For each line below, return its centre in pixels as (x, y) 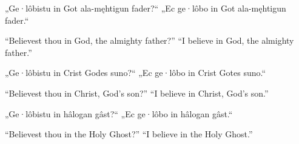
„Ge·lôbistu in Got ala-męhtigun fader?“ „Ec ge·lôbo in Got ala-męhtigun (146, 8)
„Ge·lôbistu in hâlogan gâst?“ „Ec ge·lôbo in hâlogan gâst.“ (119, 113)
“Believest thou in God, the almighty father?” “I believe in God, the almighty (149, 40)
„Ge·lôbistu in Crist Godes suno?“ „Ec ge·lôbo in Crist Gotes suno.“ (136, 73)
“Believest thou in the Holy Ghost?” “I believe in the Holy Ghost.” (129, 134)
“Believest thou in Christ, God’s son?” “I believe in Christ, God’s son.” (137, 93)
